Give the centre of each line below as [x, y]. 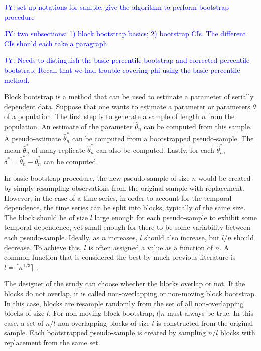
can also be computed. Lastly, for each [155, 149]
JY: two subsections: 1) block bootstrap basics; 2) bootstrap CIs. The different [125, 33]
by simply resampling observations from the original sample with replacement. [124, 188]
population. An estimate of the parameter [68, 126]
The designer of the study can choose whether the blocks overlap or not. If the [125, 283]
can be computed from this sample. [198, 126]
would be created [225, 178]
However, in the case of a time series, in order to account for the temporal [118, 198]
